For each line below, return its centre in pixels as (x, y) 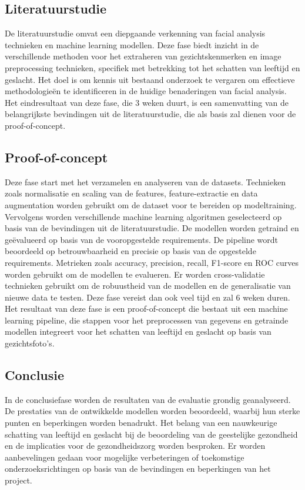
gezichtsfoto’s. (30, 343)
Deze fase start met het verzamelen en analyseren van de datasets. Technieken (145, 181)
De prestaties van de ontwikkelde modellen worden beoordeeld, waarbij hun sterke (152, 411)
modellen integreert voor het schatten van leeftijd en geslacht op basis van (138, 331)
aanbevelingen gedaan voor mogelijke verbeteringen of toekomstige (125, 457)
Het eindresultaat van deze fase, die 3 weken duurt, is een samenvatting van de (147, 102)
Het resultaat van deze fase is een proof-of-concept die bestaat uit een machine (146, 309)
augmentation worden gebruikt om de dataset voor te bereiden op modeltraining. (151, 204)
